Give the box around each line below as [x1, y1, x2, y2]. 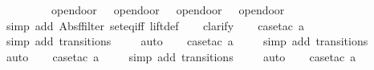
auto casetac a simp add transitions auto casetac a [6, 48, 356, 64]
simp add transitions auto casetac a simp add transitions [6, 33, 368, 49]
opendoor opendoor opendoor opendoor [51, 2, 285, 17]
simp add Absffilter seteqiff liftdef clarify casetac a [6, 17, 304, 33]
